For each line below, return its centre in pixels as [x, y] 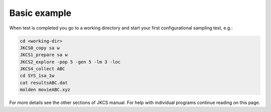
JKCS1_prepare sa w [44, 55]
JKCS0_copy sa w [40, 48]
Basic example [40, 13]
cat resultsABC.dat [44, 83]
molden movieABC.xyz [45, 90]
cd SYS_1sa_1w [37, 76]
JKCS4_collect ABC [42, 69]
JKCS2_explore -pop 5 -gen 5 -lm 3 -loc [70, 62]
